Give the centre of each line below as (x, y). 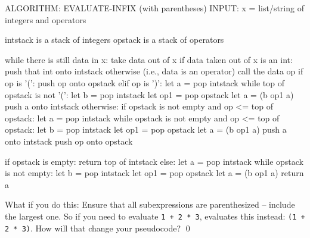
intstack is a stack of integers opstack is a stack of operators (114, 40)
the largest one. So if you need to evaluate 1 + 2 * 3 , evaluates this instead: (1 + (155, 216)
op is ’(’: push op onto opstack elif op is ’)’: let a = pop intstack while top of (145, 82)
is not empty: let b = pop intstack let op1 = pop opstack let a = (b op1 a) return (154, 173)
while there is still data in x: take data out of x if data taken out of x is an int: (149, 59)
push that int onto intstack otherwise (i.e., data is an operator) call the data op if (154, 71)
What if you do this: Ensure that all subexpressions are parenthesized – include (150, 204)
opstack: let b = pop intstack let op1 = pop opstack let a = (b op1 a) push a (146, 129)
